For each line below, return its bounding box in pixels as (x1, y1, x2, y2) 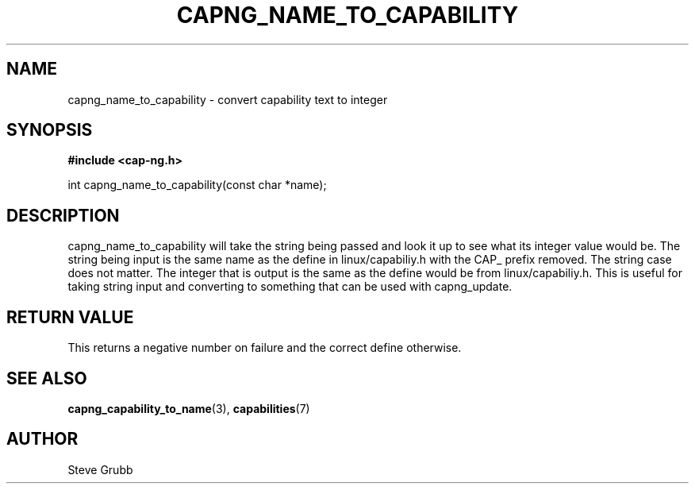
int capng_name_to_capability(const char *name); (67, 178, 327, 192)
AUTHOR (6, 429, 79, 449)
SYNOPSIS (6, 120, 93, 141)
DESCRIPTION (6, 205, 120, 226)
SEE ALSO (6, 368, 87, 388)
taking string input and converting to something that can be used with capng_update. (67, 280, 513, 294)
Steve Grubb (67, 462, 133, 476)
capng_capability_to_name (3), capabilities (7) (67, 401, 310, 415)
